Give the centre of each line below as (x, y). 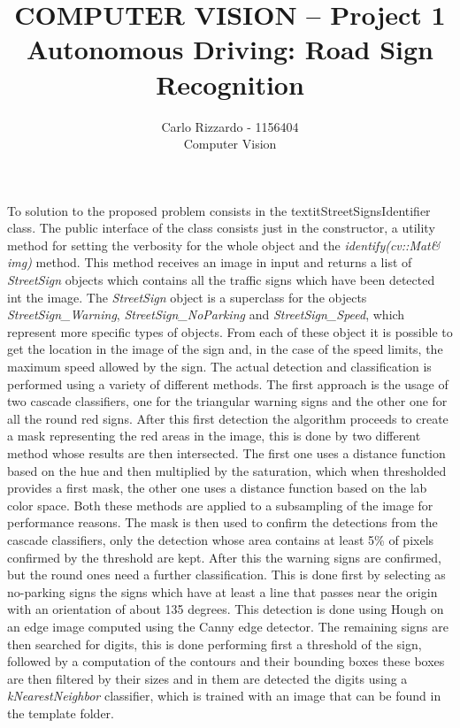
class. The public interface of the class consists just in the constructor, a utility (221, 228)
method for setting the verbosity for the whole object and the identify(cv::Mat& (224, 245)
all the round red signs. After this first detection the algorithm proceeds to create (228, 418)
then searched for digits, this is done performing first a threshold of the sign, (215, 644)
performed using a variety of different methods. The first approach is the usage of (228, 383)
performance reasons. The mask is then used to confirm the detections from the (222, 522)
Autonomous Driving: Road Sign (230, 49)
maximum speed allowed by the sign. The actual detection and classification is (219, 367)
